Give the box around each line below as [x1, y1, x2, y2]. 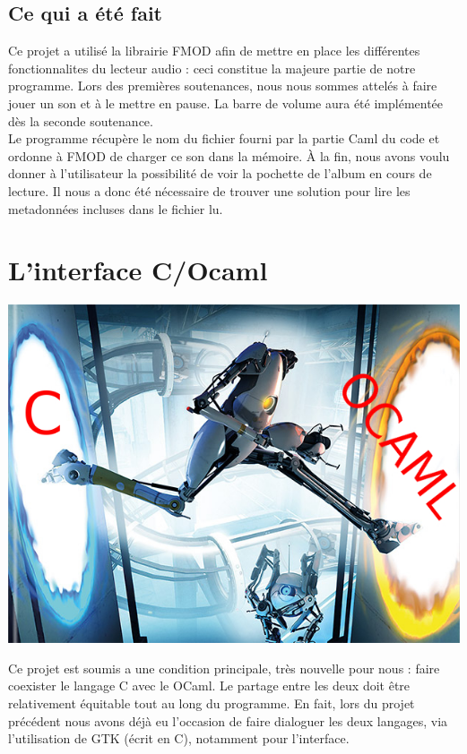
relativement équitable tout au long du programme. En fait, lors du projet [8, 694, 415, 713]
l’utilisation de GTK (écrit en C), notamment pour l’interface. [8, 729, 350, 748]
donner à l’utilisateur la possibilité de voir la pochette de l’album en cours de [8, 164, 432, 183]
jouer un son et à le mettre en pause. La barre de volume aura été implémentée [8, 93, 444, 112]
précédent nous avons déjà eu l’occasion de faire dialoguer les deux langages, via [8, 711, 448, 730]
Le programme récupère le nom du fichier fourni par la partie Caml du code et [8, 129, 440, 148]
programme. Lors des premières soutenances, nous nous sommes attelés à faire [8, 76, 437, 95]
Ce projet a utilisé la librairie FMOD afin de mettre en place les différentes [8, 41, 420, 60]
